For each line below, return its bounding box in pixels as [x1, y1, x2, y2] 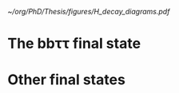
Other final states [7, 71, 125, 89]
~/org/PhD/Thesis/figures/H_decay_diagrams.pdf [7, 7, 170, 16]
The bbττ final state [7, 35, 141, 52]
